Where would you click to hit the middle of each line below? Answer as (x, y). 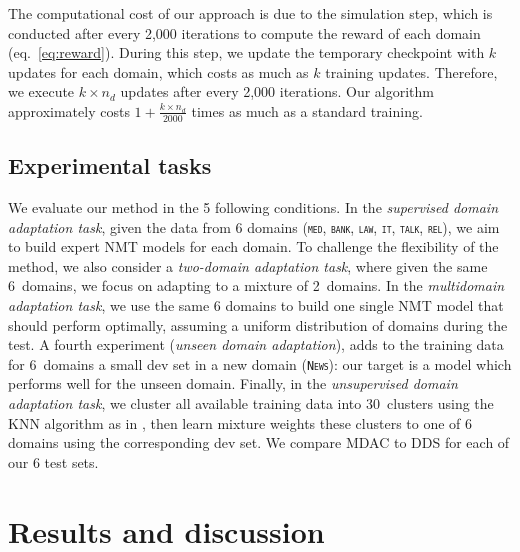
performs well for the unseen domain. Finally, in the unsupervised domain (233, 383)
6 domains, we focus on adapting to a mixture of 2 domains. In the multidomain (256, 285)
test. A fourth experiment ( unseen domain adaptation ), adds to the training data (256, 344)
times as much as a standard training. (307, 110)
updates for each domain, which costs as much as (158, 71)
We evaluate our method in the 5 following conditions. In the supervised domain (253, 207)
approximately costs (69, 110)
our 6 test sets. (53, 461)
